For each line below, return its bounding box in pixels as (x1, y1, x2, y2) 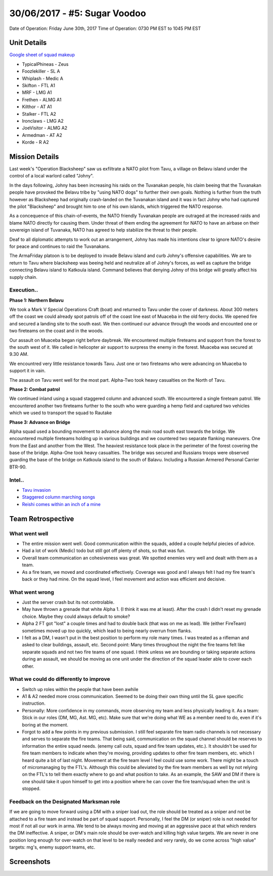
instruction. (22, 700, 45, 707)
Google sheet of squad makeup (9, 52, 75, 58)
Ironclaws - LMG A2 (22, 118, 64, 124)
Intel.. (9, 477, 24, 484)
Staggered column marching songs (22, 494, 96, 500)
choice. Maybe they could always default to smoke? (22, 613, 130, 619)
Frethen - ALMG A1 (22, 96, 62, 102)
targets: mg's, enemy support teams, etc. (9, 844, 96, 850)
